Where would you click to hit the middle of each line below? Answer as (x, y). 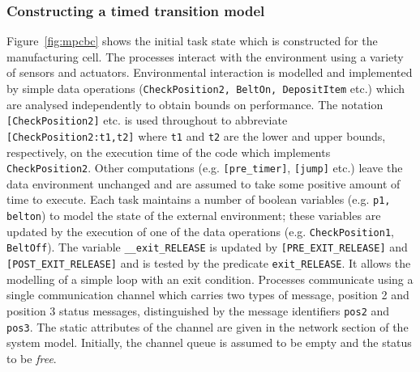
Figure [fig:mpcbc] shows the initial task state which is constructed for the (192, 41)
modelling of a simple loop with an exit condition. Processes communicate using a (210, 279)
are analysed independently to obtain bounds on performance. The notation (195, 104)
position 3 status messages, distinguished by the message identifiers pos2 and (198, 310)
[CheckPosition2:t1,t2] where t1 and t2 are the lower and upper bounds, (196, 135)
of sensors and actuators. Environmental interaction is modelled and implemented (210, 72)
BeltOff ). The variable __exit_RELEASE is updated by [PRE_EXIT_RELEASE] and (207, 247)
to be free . (32, 358)
